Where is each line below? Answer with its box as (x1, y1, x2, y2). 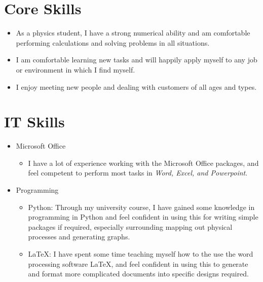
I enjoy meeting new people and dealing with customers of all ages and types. (16, 81, 257, 92)
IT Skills (4, 111, 65, 132)
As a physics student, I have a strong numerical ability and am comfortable (16, 27, 250, 38)
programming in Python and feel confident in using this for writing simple (28, 211, 258, 222)
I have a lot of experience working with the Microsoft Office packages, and (28, 157, 259, 168)
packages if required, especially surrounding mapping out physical (28, 221, 233, 232)
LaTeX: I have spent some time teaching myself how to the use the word (28, 248, 253, 259)
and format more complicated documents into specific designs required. (28, 268, 249, 279)
